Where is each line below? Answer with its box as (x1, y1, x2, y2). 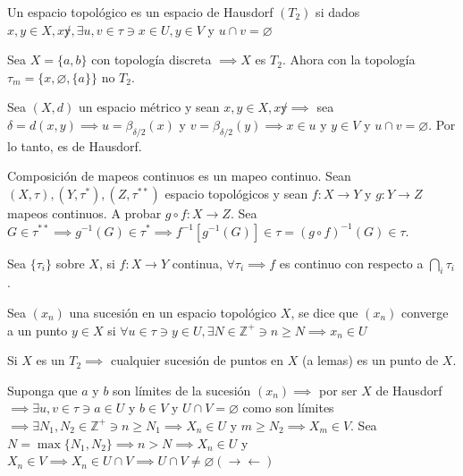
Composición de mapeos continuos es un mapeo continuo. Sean (7, 166, 351, 185)
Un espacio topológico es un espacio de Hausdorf (7, 3, 274, 21)
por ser (318, 380, 358, 399)
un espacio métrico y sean (78, 98, 220, 116)
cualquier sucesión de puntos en (110, 351, 284, 370)
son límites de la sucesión (113, 380, 251, 399)
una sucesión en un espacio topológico (69, 302, 277, 321)
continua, (172, 253, 223, 272)
